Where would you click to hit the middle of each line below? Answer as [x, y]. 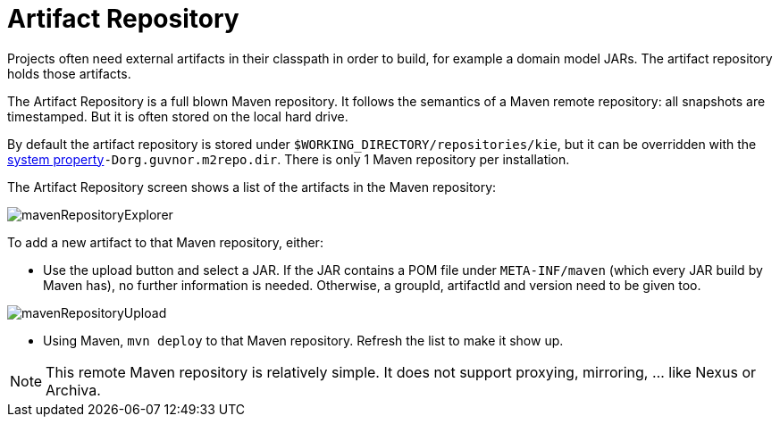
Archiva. [73, 390]
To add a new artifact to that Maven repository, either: [165, 242]
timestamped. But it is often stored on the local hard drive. [178, 116]
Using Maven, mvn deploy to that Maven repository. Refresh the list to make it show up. [303, 340]
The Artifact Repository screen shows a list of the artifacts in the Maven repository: [252, 187]
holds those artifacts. [69, 73]
